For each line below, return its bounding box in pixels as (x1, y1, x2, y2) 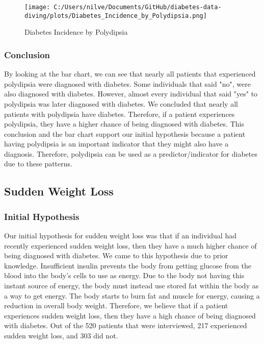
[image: (24, 4, 50, 11)
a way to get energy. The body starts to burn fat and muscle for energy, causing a (4, 290, 260, 301)
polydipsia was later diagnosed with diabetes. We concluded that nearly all (4, 98, 238, 109)
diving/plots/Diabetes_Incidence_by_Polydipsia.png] (24, 12, 207, 19)
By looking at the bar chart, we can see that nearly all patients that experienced (4, 68, 256, 79)
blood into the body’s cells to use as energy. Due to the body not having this (4, 270, 245, 281)
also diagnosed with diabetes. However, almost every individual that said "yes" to (4, 88, 258, 99)
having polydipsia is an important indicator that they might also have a (4, 138, 229, 149)
